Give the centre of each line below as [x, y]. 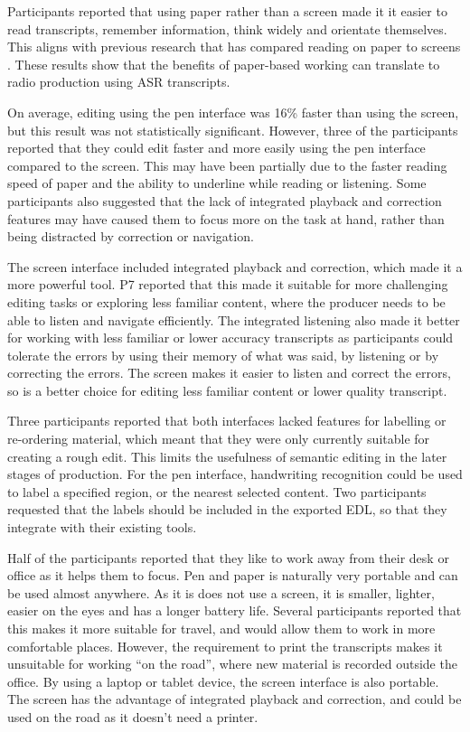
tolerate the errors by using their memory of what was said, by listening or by [223, 355]
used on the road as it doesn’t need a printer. [133, 716]
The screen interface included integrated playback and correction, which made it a [235, 266]
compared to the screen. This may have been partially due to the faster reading [227, 165]
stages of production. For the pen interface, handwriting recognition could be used [235, 474]
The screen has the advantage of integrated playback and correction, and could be [235, 699]
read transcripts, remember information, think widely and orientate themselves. [227, 28]
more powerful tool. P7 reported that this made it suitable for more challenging [228, 284]
